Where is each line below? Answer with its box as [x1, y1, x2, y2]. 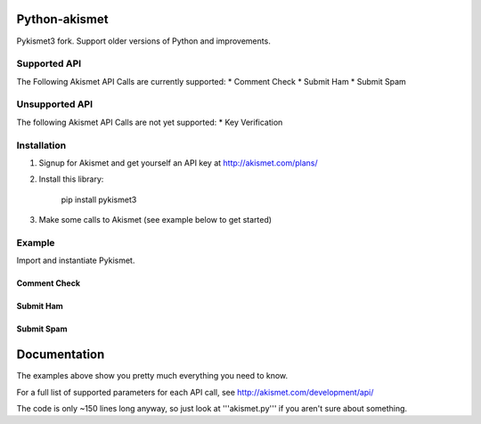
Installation [16, 139, 67, 151]
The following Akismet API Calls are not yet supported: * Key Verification [16, 117, 283, 127]
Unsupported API [16, 98, 94, 110]
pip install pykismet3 [61, 194, 137, 205]
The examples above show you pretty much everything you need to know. [16, 371, 289, 381]
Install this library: [38, 174, 104, 184]
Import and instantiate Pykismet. [16, 255, 135, 266]
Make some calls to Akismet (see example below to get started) [38, 215, 272, 225]
